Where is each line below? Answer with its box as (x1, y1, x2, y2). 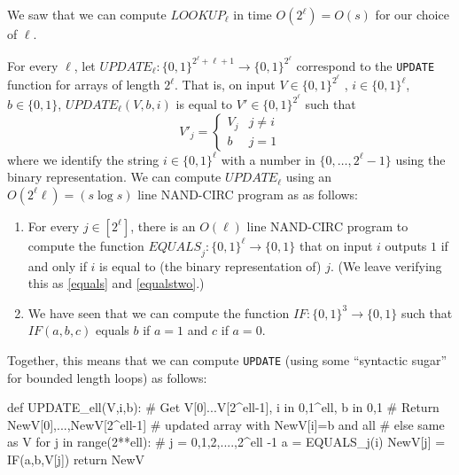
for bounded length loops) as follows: (7, 368, 207, 386)
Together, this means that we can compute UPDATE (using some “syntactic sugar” (7, 350, 447, 369)
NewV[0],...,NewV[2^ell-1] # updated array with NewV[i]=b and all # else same (7, 415, 445, 433)
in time (233, 5, 272, 23)
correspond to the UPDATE (296, 56, 435, 74)
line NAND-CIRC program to (246, 216, 408, 235)
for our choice (375, 5, 449, 23)
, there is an (130, 216, 196, 235)
